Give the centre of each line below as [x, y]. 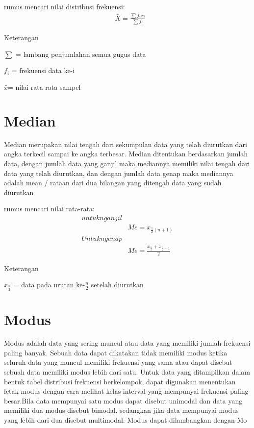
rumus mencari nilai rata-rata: [49, 209]
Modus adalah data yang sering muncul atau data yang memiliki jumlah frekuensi [127, 343]
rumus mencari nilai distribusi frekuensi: [64, 6]
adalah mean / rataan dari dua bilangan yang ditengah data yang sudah [113, 183]
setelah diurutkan [117, 285]
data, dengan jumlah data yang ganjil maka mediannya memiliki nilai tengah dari [127, 163]
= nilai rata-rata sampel [44, 87]
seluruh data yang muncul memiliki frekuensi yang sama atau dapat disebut [118, 362]
